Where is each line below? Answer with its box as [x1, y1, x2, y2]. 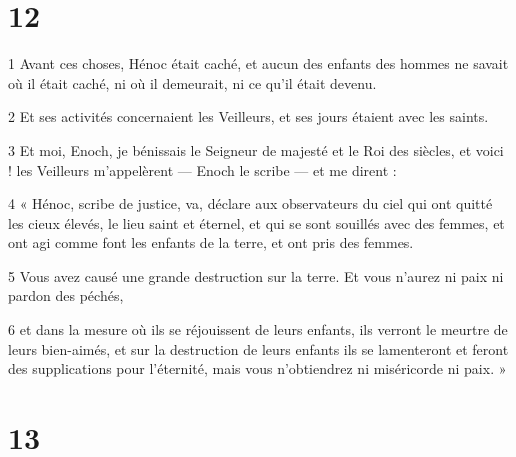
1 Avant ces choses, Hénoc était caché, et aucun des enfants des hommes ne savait [8, 53, 509, 74]
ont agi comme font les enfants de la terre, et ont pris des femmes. [8, 232, 414, 253]
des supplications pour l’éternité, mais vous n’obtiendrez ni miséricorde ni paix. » [8, 358, 507, 379]
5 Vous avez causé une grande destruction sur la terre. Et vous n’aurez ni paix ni [8, 265, 504, 286]
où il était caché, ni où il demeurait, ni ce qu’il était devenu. [8, 72, 377, 93]
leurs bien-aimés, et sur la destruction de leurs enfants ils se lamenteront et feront [8, 338, 509, 359]
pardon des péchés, [8, 285, 124, 306]
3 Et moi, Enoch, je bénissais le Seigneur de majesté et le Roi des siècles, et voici [8, 139, 504, 160]
